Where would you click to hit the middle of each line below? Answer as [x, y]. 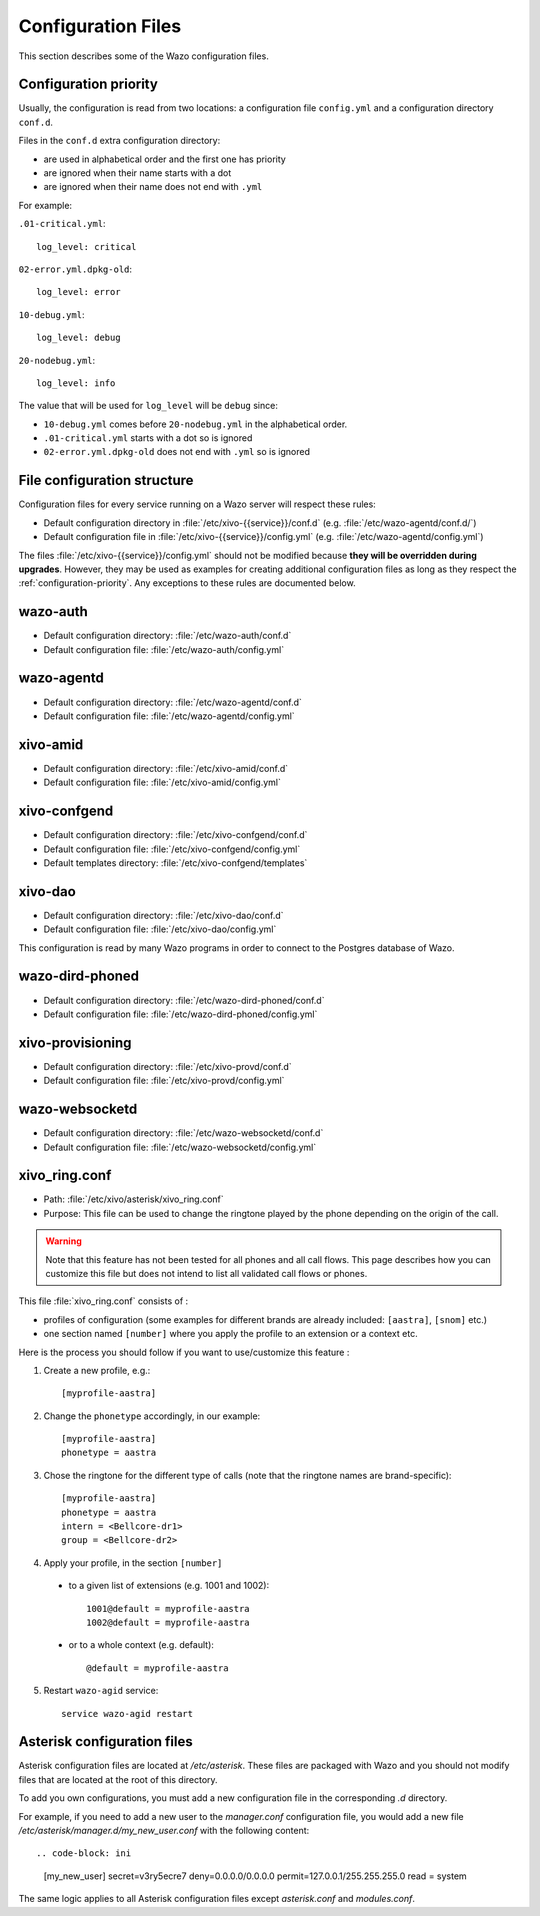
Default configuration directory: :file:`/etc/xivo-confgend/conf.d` [175, 835]
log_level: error [78, 292]
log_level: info [76, 383]
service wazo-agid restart [127, 1713]
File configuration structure [106, 480]
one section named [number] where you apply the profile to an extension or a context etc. [231, 1334]
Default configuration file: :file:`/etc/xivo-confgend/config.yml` [172, 849]
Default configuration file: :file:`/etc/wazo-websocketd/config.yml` [180, 1147]
